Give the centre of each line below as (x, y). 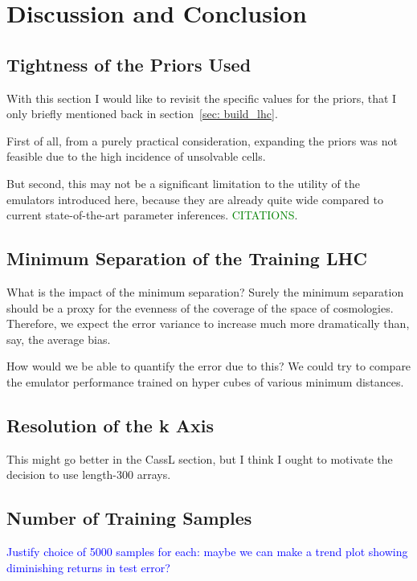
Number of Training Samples (129, 518)
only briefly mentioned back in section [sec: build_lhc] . (142, 114)
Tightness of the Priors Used (129, 64)
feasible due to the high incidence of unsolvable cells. (136, 156)
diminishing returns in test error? (88, 567)
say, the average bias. (59, 339)
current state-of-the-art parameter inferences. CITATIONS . (152, 215)
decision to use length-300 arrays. (89, 475)
